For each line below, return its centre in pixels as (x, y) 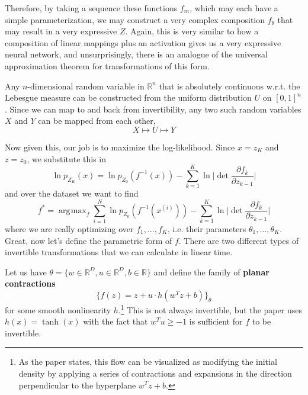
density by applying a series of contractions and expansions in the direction (155, 373)
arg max (72, 211)
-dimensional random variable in (86, 86)
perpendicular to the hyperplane (77, 385)
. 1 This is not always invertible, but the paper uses (210, 309)
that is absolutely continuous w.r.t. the (230, 86)
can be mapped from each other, (97, 121)
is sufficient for (216, 321)
